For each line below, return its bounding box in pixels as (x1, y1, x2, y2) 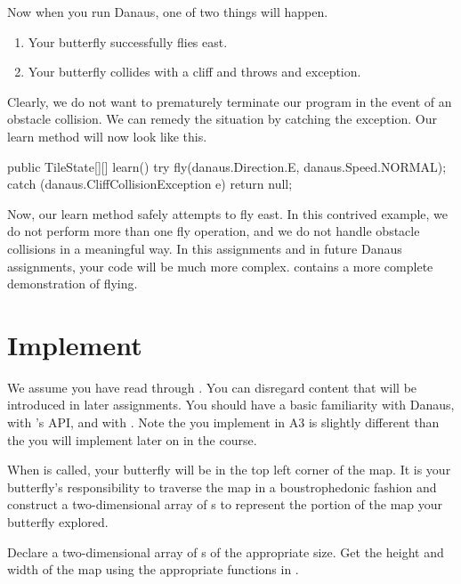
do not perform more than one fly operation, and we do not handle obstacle (7, 222, 420, 240)
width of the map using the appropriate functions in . (7, 560, 299, 579)
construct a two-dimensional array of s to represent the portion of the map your (7, 495, 443, 514)
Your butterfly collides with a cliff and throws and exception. (28, 62, 361, 81)
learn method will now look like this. (7, 126, 207, 145)
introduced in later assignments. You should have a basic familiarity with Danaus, (7, 395, 455, 414)
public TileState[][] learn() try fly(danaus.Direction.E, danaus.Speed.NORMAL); (7, 157, 447, 175)
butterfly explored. (7, 513, 109, 531)
